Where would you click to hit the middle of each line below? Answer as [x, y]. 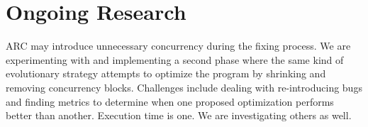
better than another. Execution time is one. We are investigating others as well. [179, 115]
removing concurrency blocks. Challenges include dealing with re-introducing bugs [184, 87]
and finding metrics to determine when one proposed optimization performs [170, 101]
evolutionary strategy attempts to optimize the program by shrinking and [166, 73]
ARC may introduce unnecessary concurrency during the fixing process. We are [178, 46]
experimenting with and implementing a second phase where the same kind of [175, 59]
